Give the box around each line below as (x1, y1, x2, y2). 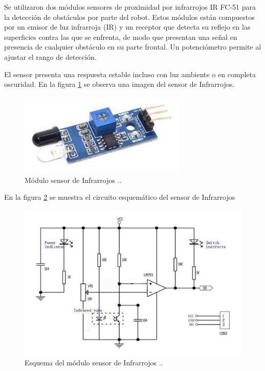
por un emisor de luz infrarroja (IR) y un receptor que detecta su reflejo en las (4, 21, 251, 32)
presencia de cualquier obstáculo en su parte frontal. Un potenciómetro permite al (4, 41, 261, 52)
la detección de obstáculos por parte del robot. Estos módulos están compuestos (4, 11, 255, 22)
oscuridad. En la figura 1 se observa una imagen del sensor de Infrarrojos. (4, 79, 235, 89)
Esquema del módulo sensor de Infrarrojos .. (25, 357, 163, 368)
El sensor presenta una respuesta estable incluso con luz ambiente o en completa (4, 68, 256, 79)
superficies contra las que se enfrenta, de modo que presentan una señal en (4, 31, 237, 42)
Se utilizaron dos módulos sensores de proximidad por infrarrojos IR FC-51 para (4, 2, 256, 12)
